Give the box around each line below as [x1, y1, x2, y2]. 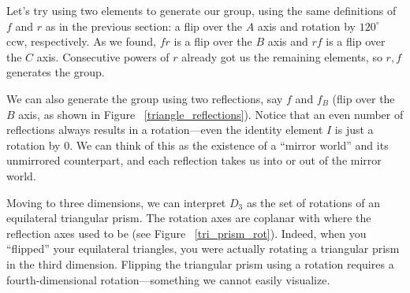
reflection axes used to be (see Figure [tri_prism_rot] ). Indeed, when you [6, 224, 367, 241]
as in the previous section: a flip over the [45, 17, 242, 34]
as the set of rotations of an [246, 194, 380, 210]
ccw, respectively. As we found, [6, 33, 156, 50]
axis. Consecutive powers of [36, 48, 170, 65]
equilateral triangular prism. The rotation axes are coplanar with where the [6, 210, 371, 226]
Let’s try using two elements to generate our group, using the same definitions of [6, 2, 397, 18]
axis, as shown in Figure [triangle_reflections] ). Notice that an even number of [18, 106, 404, 122]
